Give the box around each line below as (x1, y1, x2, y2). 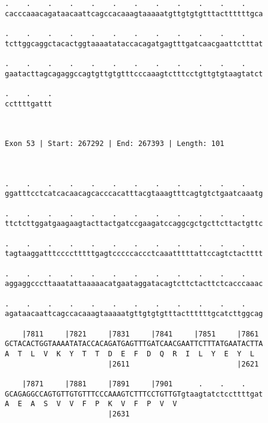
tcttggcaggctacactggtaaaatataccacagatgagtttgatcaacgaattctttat (5, 39, 263, 48)
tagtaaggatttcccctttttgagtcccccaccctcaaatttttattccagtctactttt (5, 249, 263, 258)
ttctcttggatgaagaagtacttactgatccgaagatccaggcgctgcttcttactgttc (5, 219, 263, 228)
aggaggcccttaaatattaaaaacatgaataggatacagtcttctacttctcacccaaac (5, 279, 263, 288)
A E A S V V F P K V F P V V (5, 400, 177, 409)
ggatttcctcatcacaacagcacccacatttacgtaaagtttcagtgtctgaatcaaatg (5, 189, 263, 198)
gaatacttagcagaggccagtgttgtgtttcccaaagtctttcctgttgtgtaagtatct (5, 69, 263, 78)
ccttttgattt (5, 99, 52, 108)
